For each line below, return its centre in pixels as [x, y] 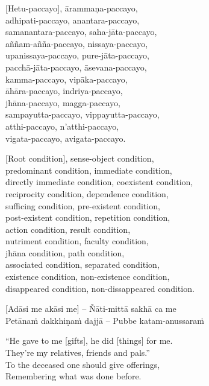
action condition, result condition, [68, 229]
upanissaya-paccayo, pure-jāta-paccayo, [77, 55]
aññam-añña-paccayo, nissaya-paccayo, [77, 43]
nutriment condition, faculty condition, [77, 241]
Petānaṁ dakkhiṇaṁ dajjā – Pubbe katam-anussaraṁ [105, 320]
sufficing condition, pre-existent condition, [83, 205]
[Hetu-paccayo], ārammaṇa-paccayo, [72, 8]
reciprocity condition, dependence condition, [87, 193]
